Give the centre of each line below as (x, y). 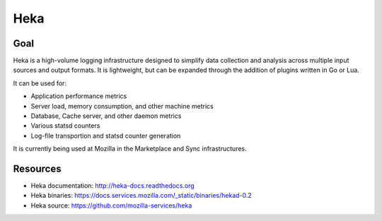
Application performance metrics (79, 96)
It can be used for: (40, 83)
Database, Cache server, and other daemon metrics (106, 116)
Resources (37, 169)
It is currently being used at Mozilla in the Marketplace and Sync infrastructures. (130, 149)
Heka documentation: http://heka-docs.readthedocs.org (112, 186)
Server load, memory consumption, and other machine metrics (122, 106)
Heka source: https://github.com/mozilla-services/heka (111, 205)
